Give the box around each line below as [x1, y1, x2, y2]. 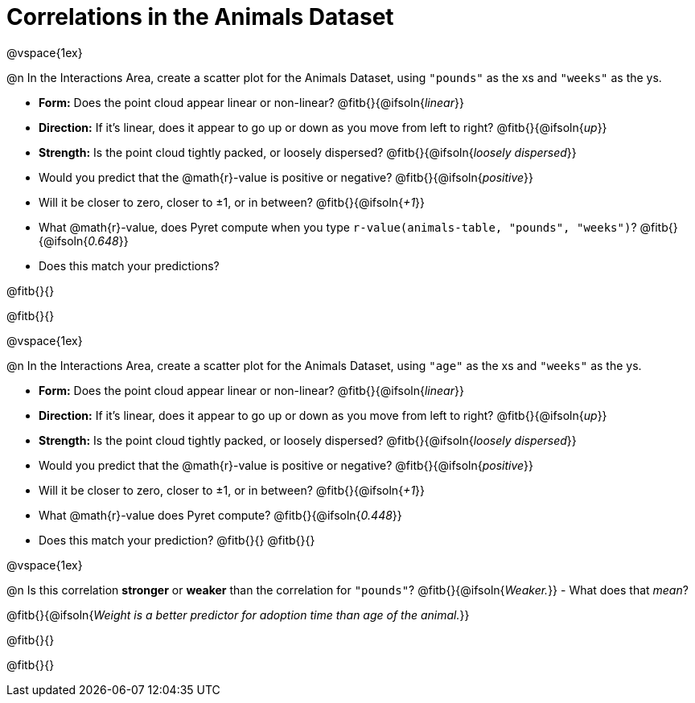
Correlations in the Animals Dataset [6, 3, 394, 31]
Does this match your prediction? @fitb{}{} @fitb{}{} [39, 532, 315, 547]
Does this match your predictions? [39, 258, 220, 273]
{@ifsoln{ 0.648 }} [39, 233, 129, 248]
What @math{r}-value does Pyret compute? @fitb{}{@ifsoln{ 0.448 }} [39, 508, 402, 522]
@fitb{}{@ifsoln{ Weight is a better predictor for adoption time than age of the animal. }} [6, 607, 470, 622]
